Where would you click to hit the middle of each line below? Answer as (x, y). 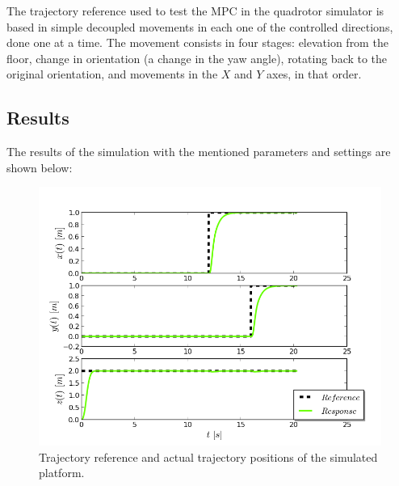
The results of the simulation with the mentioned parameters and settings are (199, 152)
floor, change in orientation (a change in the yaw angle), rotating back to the (197, 58)
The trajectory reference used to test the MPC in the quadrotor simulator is (195, 11)
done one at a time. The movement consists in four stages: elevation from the (197, 42)
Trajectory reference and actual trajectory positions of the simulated (208, 456)
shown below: (40, 167)
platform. (62, 473)
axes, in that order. (314, 74)
